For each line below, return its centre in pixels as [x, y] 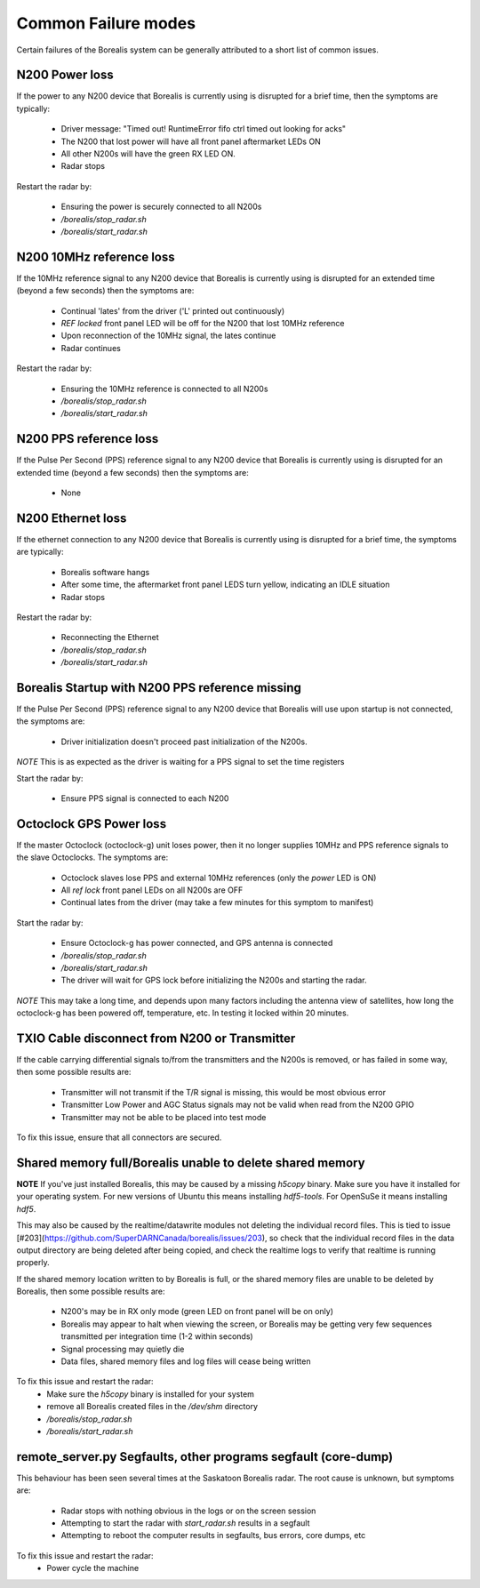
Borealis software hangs [105, 572]
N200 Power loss [65, 75]
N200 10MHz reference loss [96, 257]
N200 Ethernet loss [72, 518]
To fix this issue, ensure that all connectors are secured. [119, 1137]
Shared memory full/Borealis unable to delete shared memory [191, 1163]
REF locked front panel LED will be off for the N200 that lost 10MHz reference [203, 324]
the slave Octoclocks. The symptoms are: [92, 857]
